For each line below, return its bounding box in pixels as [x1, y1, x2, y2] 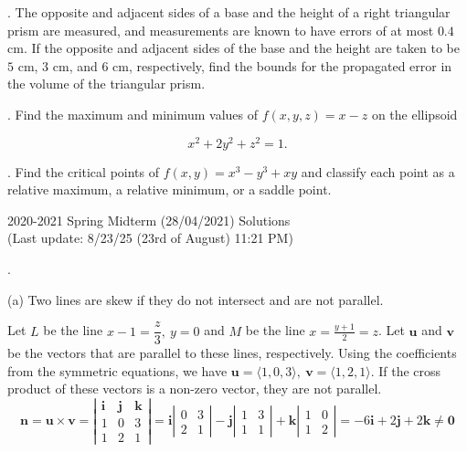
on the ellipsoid [371, 104, 458, 123]
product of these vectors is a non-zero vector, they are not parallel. [7, 379, 382, 398]
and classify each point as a [301, 162, 455, 181]
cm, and [52, 56, 98, 75]
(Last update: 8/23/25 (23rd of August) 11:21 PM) [7, 228, 293, 247]
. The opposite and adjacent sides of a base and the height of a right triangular [7, 3, 451, 21]
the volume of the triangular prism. [7, 74, 206, 93]
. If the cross [370, 361, 441, 380]
